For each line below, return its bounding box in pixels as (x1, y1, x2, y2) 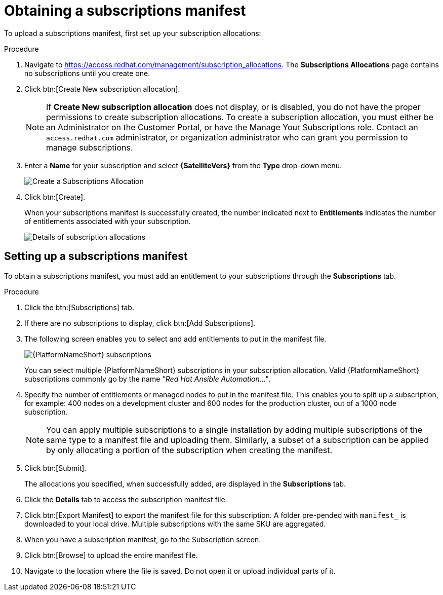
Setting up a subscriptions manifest (4, 250, 188, 263)
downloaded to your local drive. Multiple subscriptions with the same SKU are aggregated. (24, 519, 326, 528)
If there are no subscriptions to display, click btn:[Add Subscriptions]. (24, 318, 256, 327)
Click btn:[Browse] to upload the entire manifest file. (24, 550, 198, 560)
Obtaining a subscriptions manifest (4, 2, 246, 19)
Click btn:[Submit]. (24, 463, 87, 472)
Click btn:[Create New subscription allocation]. (24, 84, 180, 93)
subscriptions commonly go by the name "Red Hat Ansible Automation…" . (24, 374, 271, 383)
